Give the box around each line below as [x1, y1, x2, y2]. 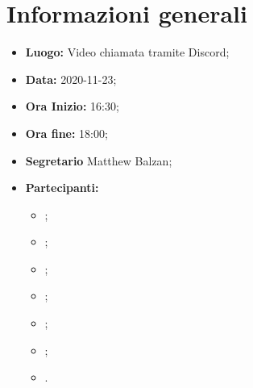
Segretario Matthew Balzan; [25, 152, 172, 169]
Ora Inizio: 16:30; [25, 98, 119, 115]
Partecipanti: [25, 179, 99, 196]
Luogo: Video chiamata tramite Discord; [25, 44, 230, 60]
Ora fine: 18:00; [25, 124, 108, 141]
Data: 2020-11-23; [25, 70, 117, 87]
